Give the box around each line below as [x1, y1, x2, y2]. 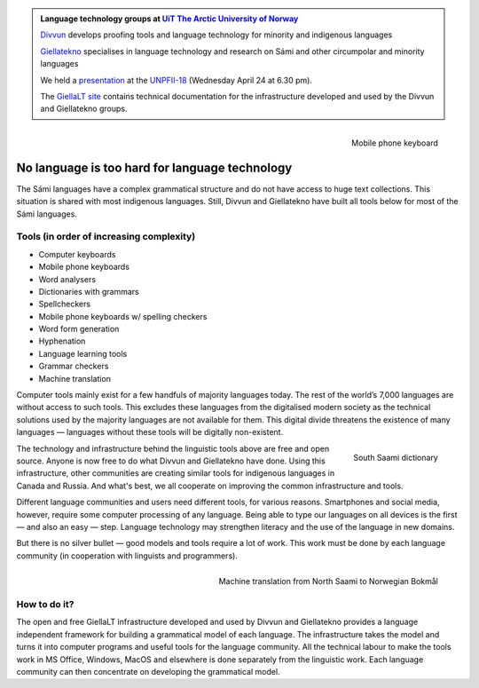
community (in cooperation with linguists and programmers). [16, 550, 239, 561]
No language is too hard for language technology [16, 160, 293, 175]
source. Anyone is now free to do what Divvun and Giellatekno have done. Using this [16, 455, 326, 466]
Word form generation [38, 324, 120, 335]
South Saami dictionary [353, 453, 438, 463]
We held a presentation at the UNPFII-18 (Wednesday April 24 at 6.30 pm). [40, 75, 312, 85]
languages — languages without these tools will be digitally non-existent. [16, 427, 284, 438]
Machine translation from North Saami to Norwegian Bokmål [218, 575, 438, 586]
